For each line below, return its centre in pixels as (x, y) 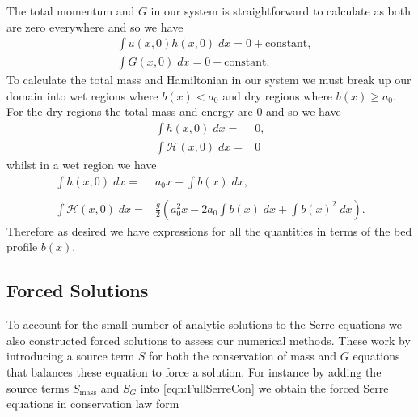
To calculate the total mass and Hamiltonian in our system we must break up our (209, 80)
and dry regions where (278, 95)
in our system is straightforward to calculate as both (281, 11)
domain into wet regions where (82, 95)
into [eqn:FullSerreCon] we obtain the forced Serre (264, 387)
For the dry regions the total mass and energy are (130, 111)
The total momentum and (71, 11)
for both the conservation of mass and (243, 356)
